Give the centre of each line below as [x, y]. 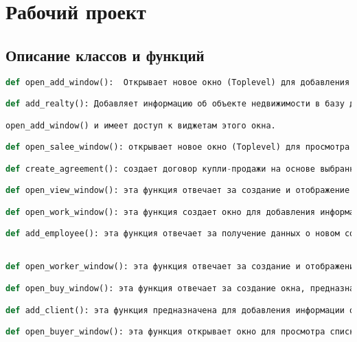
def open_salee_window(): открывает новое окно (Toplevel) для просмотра [178, 147]
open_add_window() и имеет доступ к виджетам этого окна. [141, 125]
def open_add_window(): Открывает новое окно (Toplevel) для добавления [178, 82]
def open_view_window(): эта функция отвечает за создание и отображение [178, 191]
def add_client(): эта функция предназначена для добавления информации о [180, 310]
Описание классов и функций [105, 55]
